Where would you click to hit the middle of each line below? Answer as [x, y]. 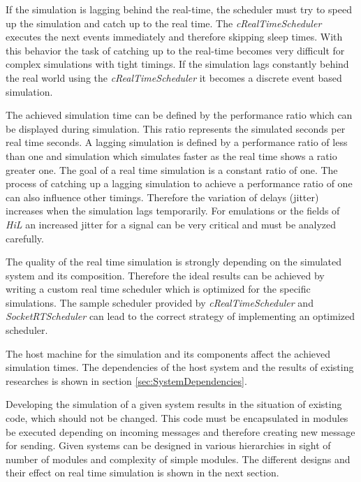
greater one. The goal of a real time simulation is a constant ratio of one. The [172, 169]
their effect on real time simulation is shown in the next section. [142, 473]
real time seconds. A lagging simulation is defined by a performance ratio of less [177, 142]
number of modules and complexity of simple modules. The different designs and [178, 459]
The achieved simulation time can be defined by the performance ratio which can [179, 115]
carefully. [25, 238]
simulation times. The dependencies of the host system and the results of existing [180, 367]
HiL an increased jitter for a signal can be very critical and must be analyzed [171, 224]
